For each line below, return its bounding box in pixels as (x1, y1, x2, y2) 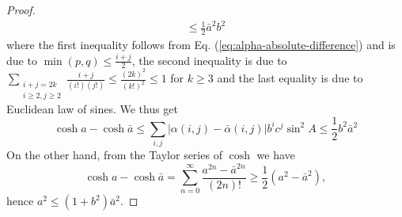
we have (256, 147, 295, 163)
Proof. (6, 2, 36, 17)
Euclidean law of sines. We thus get (6, 100, 179, 116)
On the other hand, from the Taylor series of (6, 147, 222, 163)
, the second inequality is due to (131, 51, 287, 68)
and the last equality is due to (217, 70, 363, 86)
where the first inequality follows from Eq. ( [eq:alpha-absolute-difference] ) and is (6, 36, 396, 52)
